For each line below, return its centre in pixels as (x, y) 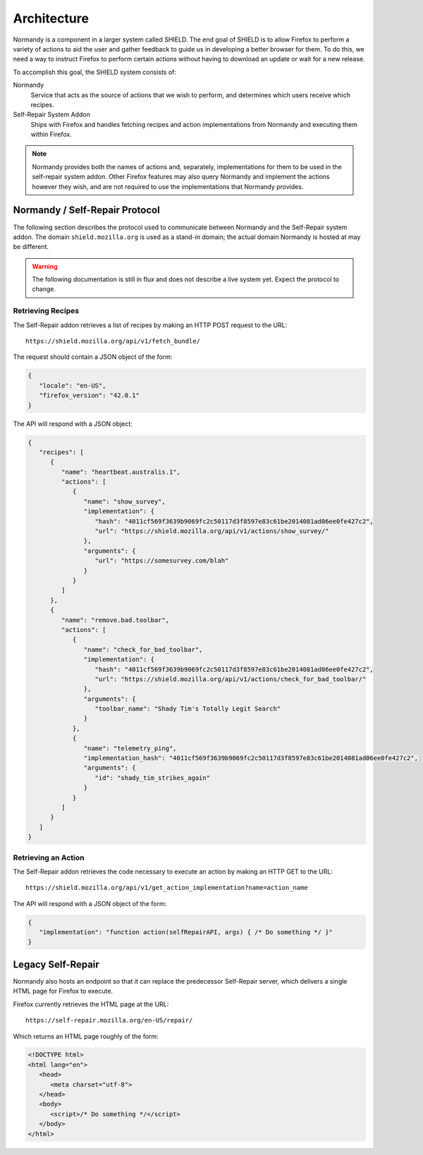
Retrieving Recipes (46, 311)
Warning (45, 266)
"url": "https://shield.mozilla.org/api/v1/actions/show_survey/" (212, 531)
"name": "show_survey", (124, 501)
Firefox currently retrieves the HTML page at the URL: (91, 1004)
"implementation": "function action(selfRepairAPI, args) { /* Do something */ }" (186, 932)
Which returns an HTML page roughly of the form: (86, 1036)
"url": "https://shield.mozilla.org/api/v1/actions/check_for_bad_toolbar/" (231, 679)
